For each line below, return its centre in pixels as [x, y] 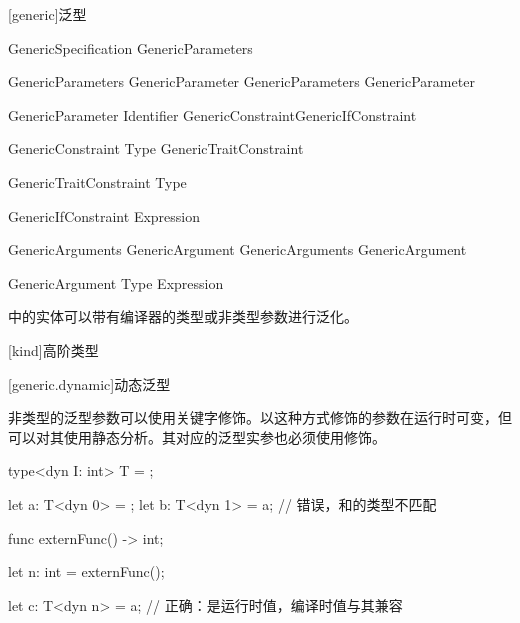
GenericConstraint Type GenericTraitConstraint [156, 148]
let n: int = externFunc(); [86, 571]
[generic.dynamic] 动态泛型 [89, 383]
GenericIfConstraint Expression [104, 215]
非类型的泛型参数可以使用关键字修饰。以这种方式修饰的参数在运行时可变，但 [260, 417]
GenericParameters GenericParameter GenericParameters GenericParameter [241, 81]
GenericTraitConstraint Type [97, 181]
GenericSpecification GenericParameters [130, 47]
